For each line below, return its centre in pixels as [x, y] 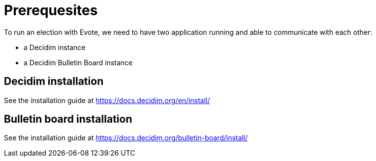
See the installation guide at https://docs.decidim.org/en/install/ [107, 100]
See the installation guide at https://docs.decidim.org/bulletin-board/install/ [126, 138]
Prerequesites [51, 10]
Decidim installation [54, 81]
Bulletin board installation [68, 119]
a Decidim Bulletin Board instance [78, 62]
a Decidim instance [55, 47]
